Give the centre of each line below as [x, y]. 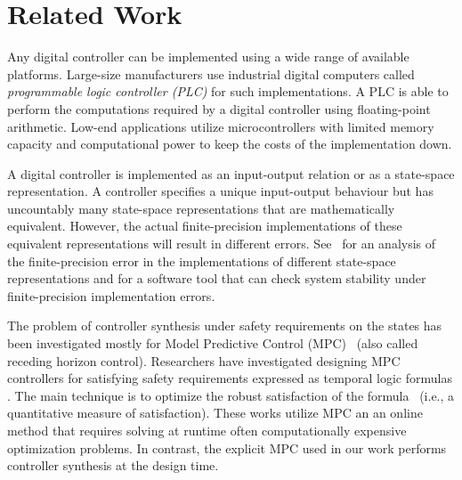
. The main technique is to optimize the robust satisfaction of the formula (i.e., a [231, 395]
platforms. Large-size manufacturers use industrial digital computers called [211, 73]
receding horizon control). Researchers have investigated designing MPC [204, 360]
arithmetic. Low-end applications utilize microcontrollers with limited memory [221, 126]
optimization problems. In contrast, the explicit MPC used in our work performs [227, 447]
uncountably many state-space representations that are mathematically [201, 208]
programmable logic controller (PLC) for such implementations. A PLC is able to [228, 91]
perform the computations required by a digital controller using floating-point [219, 108]
